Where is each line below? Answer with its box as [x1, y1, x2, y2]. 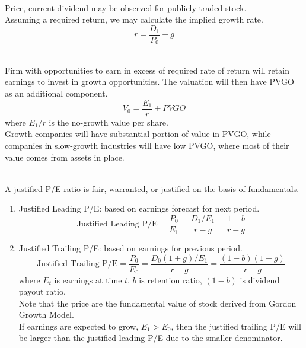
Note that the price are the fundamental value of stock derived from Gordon [18, 296, 297, 309]
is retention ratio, [139, 273, 202, 286]
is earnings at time [54, 273, 122, 286]
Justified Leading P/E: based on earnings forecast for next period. [18, 202, 260, 215]
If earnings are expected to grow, [18, 320, 139, 332]
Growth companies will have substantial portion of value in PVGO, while [5, 127, 271, 140]
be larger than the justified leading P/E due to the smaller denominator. [18, 331, 283, 344]
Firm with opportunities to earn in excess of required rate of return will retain [5, 63, 289, 76]
